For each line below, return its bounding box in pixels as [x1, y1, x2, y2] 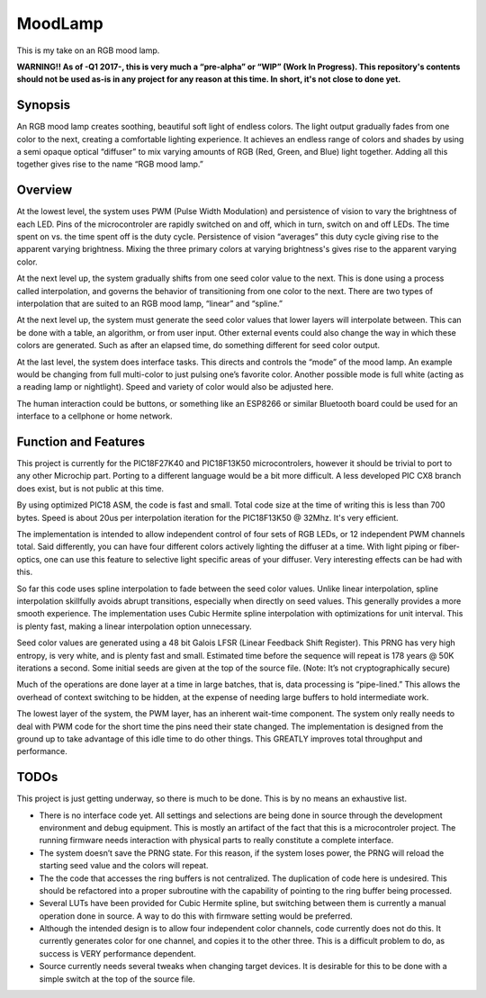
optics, [16, 553, 42, 564]
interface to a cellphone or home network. [16, 410, 173, 422]
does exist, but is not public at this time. [16, 482, 165, 494]
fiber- [438, 541, 461, 553]
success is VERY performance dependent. [39, 948, 197, 958]
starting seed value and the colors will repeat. [39, 860, 209, 871]
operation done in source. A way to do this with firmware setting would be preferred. [39, 910, 353, 922]
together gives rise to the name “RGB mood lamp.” [16, 158, 204, 170]
